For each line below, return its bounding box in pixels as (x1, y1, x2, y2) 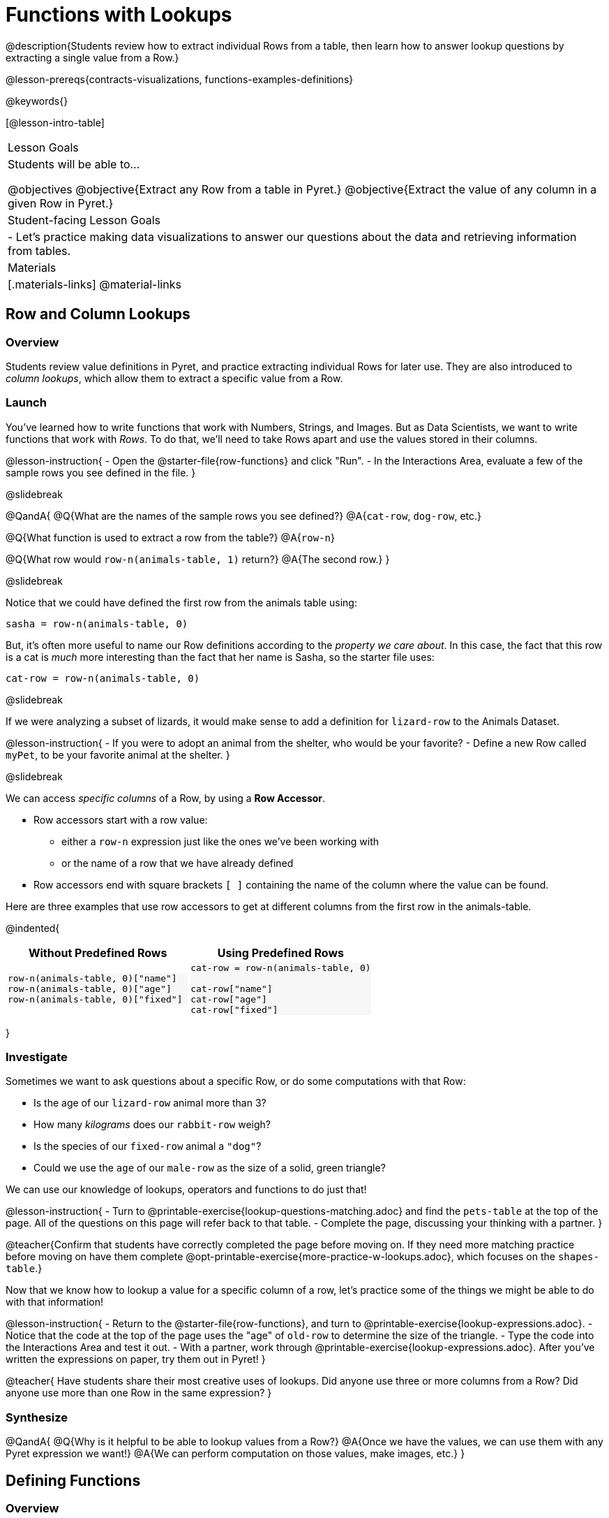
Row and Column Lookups (6, 305, 190, 323)
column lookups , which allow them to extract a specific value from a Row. (6, 372, 343, 384)
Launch (6, 395, 47, 410)
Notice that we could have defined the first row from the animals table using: (6, 596, 357, 608)
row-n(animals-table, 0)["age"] (8, 983, 172, 994)
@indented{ (6, 921, 60, 934)
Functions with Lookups (6, 3, 232, 27)
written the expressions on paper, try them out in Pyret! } (6, 1353, 266, 1366)
